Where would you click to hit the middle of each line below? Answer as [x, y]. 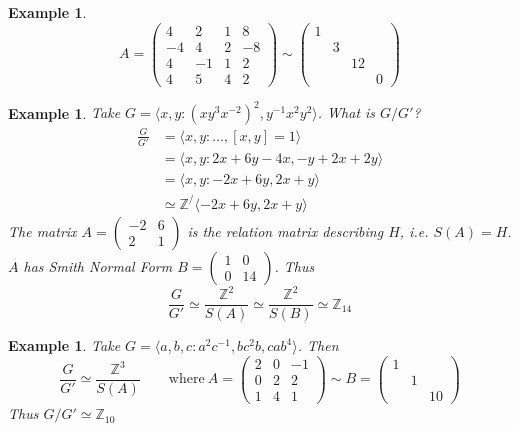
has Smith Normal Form [98, 265]
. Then [318, 345]
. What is [346, 112]
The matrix [42, 230]
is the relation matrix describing [285, 230]
